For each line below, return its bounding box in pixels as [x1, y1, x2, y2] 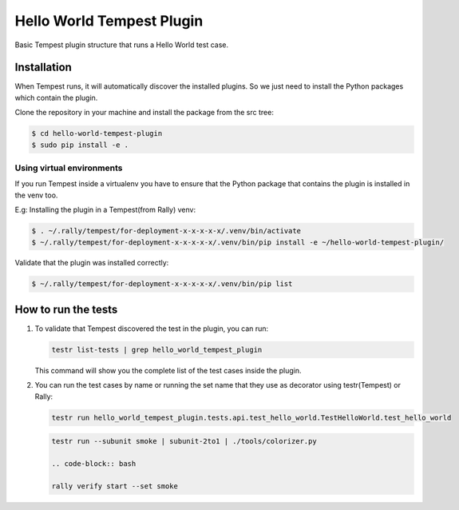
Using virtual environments [14, 162, 123, 173]
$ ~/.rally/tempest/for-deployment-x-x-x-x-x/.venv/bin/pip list [31, 280, 293, 289]
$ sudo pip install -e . [31, 140, 129, 149]
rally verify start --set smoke [51, 481, 179, 491]
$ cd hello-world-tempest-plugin [31, 129, 163, 138]
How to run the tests [14, 302, 118, 316]
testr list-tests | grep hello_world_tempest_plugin [51, 345, 263, 354]
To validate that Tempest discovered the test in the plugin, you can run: [34, 324, 269, 333]
